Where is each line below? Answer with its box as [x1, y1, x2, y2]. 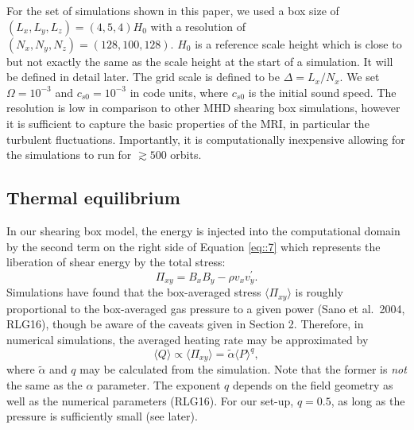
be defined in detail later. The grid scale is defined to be [6, 68, 281, 85]
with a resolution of [150, 17, 246, 34]
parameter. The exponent [97, 377, 221, 393]
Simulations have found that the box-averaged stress [6, 284, 261, 300]
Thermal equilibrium [6, 185, 180, 210]
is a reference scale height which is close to [195, 35, 402, 52]
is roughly [295, 284, 343, 300]
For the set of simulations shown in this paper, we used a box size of [6, 2, 339, 18]
